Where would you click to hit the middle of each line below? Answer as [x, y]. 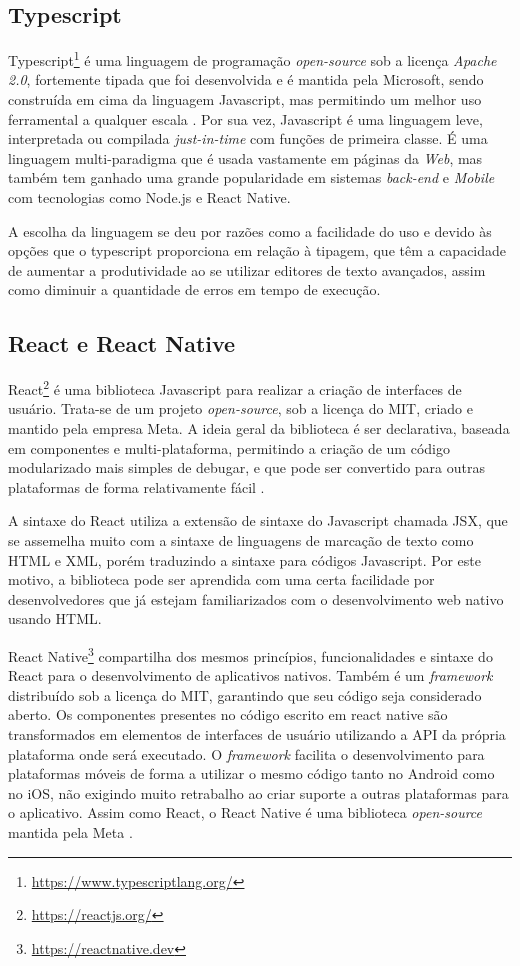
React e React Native [122, 343]
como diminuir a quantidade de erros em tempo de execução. [194, 289]
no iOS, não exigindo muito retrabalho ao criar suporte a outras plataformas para [258, 792]
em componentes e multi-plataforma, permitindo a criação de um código [229, 447]
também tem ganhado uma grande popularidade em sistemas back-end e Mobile [251, 177]
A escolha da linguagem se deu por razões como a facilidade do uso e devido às [250, 230]
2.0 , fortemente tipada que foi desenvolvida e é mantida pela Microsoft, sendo [246, 79]
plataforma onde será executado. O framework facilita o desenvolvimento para [246, 753]
